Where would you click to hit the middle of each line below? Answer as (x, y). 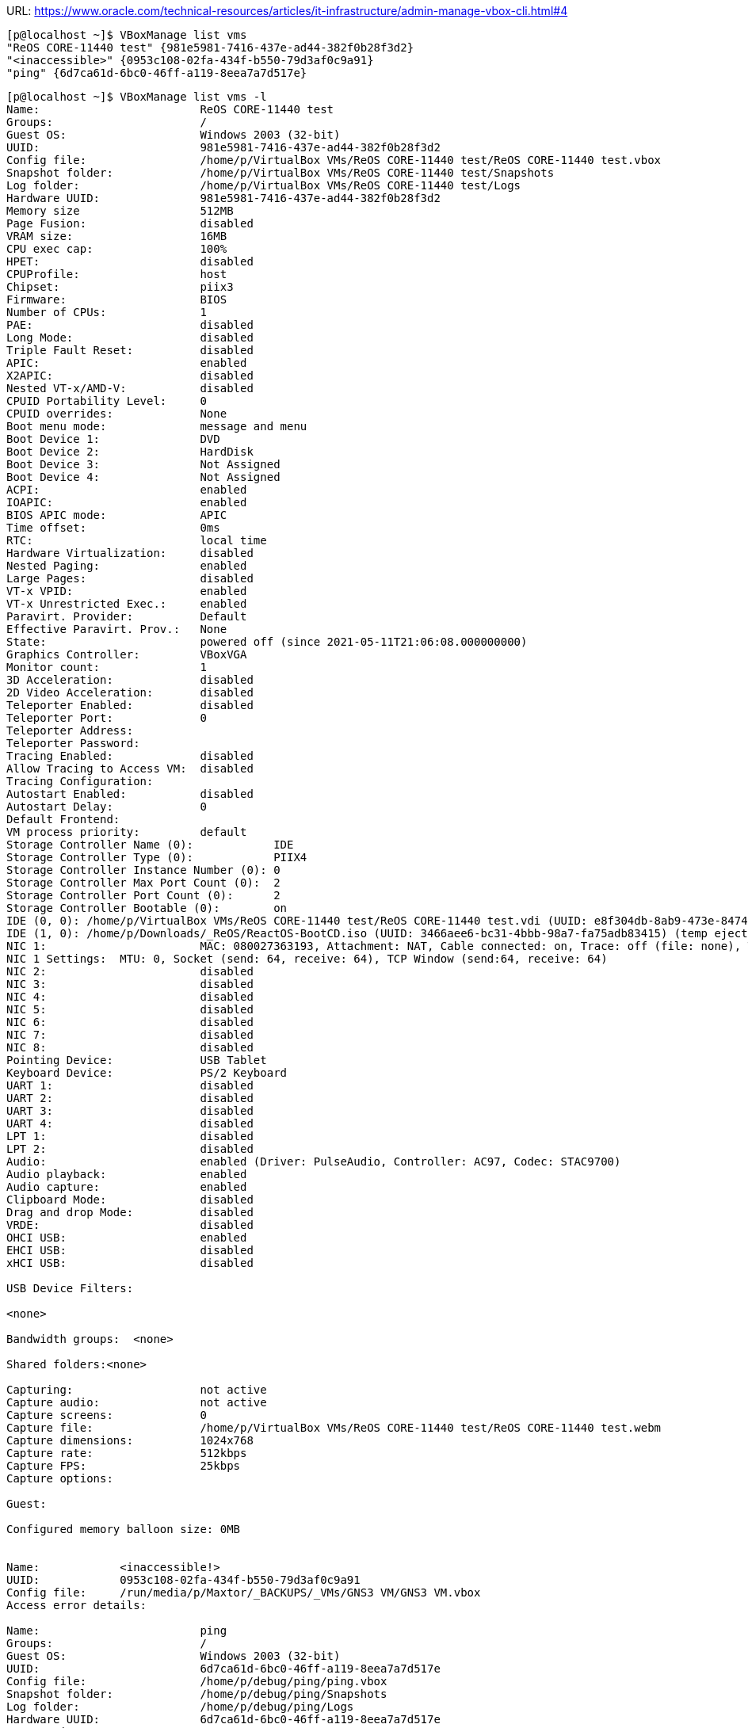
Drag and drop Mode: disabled (130, 1212)
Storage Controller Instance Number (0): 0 (143, 870)
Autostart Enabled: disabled (130, 794)
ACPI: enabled (127, 490)
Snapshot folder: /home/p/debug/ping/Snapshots (197, 1694)
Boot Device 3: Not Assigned (143, 464)
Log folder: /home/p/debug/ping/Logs (180, 1707)
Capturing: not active (137, 1390)
